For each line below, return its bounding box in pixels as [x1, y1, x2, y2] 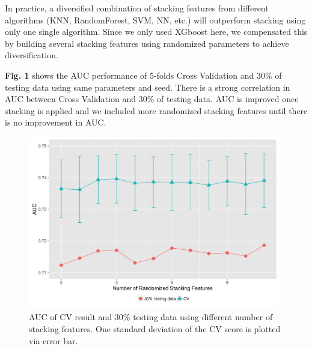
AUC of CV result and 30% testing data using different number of [29, 311, 273, 323]
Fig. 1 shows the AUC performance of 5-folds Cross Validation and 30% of [5, 68, 282, 81]
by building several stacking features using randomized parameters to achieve [5, 37, 289, 49]
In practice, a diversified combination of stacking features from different [5, 2, 269, 14]
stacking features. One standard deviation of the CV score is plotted [29, 322, 281, 335]
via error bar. [29, 334, 78, 347]
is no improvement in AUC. [5, 116, 106, 129]
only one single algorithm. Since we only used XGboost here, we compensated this [5, 25, 308, 38]
